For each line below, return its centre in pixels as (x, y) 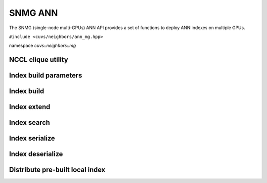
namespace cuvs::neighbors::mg (43, 46)
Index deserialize (36, 154)
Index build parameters (46, 76)
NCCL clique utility (39, 60)
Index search (30, 123)
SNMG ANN (33, 13)
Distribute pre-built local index (57, 170)
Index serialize (32, 138)
